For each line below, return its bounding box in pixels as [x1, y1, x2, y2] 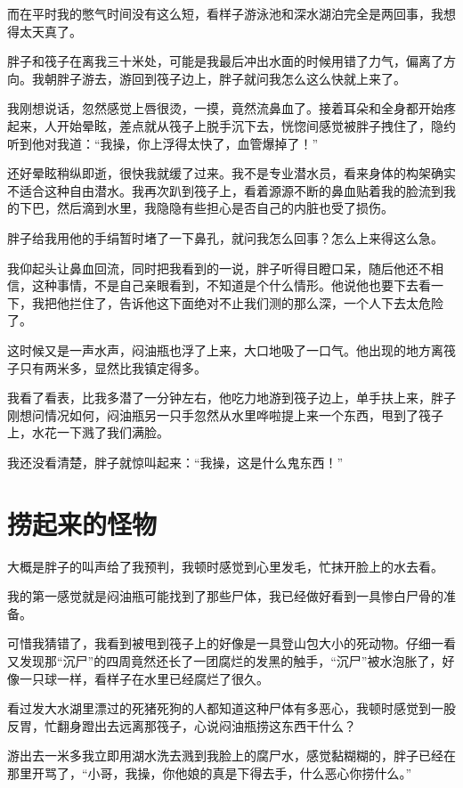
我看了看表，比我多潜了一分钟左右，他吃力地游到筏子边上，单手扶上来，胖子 [7, 388, 456, 407]
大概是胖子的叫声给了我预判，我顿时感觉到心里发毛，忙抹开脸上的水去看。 [7, 556, 443, 575]
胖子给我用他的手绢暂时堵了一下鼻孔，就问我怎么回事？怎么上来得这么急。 [7, 228, 443, 247]
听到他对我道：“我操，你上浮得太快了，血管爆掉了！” [7, 134, 319, 152]
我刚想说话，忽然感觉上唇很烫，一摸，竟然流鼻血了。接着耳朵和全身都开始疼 [7, 99, 456, 118]
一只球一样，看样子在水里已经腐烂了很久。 [19, 669, 269, 687]
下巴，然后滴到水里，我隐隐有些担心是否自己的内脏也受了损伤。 [19, 199, 394, 217]
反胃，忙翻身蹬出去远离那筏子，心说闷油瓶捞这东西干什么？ [7, 716, 356, 735]
